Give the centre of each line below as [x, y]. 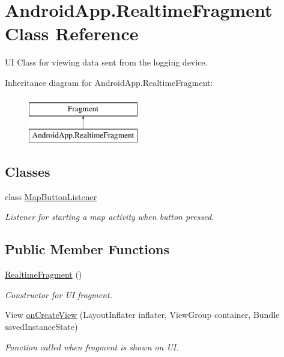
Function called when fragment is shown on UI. [92, 346]
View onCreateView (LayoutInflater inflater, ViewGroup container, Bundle [142, 315]
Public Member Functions [87, 249]
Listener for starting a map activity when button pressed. [110, 217]
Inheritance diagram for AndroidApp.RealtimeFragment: [109, 82]
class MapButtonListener [51, 196]
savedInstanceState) [41, 327]
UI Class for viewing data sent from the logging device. [106, 62]
